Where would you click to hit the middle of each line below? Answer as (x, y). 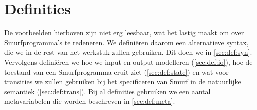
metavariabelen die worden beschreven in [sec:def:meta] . (90, 101)
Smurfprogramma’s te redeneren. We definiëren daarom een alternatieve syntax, (126, 42)
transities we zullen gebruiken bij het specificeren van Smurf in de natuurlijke (123, 82)
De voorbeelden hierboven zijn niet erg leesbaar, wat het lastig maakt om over (124, 33)
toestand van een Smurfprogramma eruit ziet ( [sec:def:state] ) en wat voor (116, 72)
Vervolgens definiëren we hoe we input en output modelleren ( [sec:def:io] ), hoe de (128, 62)
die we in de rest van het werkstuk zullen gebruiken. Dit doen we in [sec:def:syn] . (128, 52)
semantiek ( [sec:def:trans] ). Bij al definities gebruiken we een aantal (107, 91)
